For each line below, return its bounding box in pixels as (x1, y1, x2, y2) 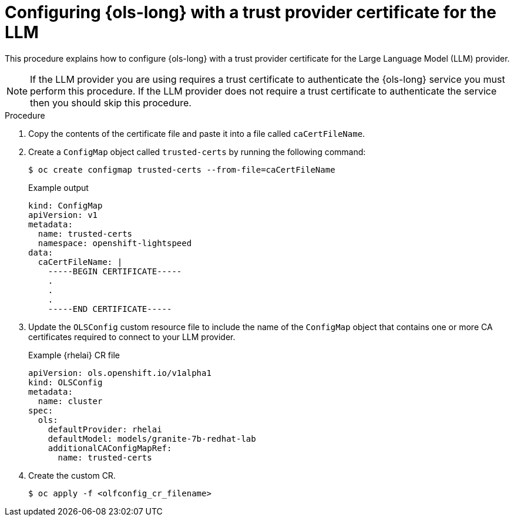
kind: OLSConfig (28, 377, 103, 387)
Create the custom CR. (28, 470, 116, 480)
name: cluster (38, 396, 103, 406)
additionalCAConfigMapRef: (48, 443, 172, 453)
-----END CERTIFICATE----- (48, 304, 172, 314)
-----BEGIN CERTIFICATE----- (48, 266, 182, 276)
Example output (28, 182, 89, 193)
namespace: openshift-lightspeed (38, 238, 192, 248)
